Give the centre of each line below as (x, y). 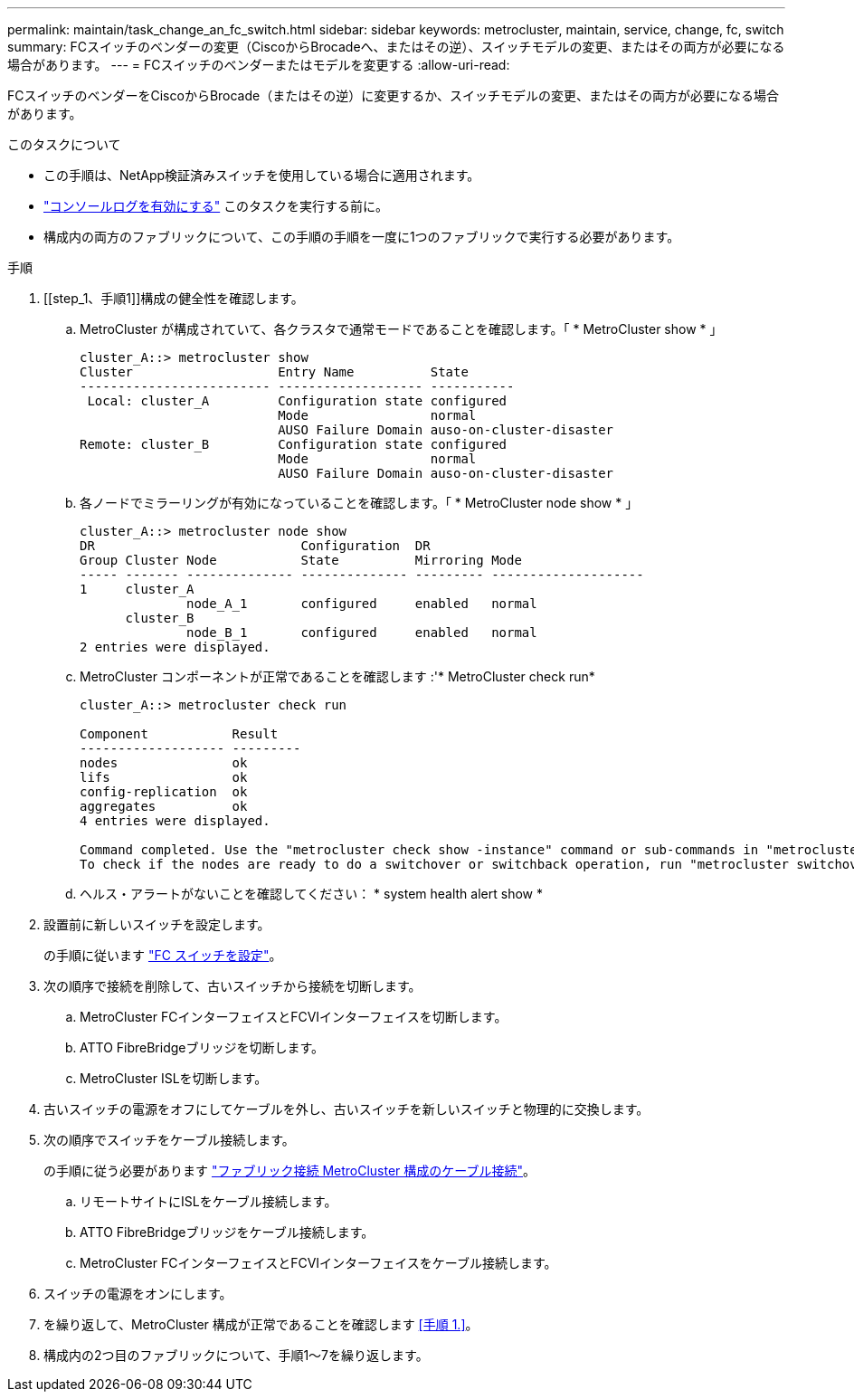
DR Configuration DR (255, 546)
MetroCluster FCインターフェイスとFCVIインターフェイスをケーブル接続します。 (318, 1263)
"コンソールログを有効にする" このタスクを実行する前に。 (216, 206)
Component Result (179, 734)
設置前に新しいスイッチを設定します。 (157, 924)
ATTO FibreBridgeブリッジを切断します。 (202, 1047)
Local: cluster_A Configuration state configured (297, 401)
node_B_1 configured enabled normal (362, 633)
